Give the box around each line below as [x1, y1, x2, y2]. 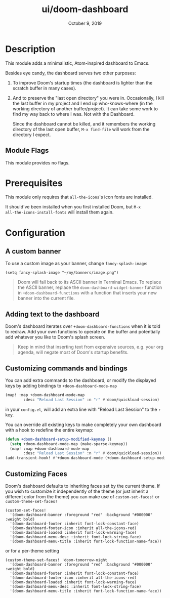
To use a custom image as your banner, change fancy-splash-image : [5, 261, 148, 267]
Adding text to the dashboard [5, 310, 100, 318]
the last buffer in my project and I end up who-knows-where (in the [12, 100, 153, 106]
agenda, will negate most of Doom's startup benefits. [17, 349, 129, 355]
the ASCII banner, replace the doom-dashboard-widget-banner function [17, 284, 162, 290]
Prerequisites [5, 177, 63, 189]
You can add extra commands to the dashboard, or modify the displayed [5, 377, 156, 383]
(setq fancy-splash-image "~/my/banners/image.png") [5, 270, 119, 275]
